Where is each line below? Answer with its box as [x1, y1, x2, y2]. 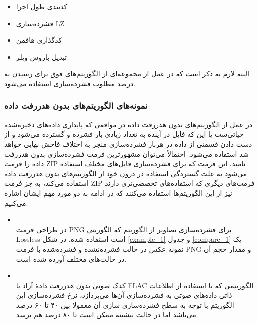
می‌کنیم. [4, 197, 28, 208]
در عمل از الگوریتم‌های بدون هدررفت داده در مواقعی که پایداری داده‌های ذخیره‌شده [4, 119, 253, 129]
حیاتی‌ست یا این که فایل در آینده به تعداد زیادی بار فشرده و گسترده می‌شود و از [4, 129, 244, 139]
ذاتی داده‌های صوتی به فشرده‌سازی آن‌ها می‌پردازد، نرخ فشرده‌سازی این [16, 290, 232, 300]
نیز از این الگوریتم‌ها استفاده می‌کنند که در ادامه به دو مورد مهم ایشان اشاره [4, 187, 232, 198]
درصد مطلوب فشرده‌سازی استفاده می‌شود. [4, 78, 136, 88]
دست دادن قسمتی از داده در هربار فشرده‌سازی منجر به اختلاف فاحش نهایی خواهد [4, 138, 252, 149]
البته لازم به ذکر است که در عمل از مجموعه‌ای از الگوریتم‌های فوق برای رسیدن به [4, 68, 249, 79]
